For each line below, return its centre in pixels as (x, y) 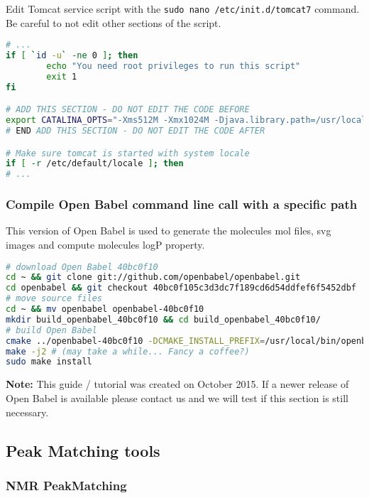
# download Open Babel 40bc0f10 (82, 267)
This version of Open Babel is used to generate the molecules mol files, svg (169, 231)
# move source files (54, 299)
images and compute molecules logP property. (105, 244)
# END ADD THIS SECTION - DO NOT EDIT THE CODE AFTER (136, 131)
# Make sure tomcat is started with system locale (128, 153)
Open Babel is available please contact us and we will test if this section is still (177, 397)
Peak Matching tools (83, 450)
